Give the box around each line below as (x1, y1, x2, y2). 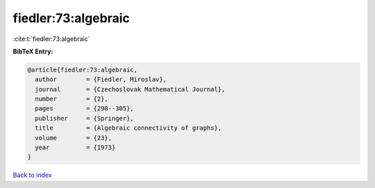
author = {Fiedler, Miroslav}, (35, 76, 167, 83)
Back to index (12, 171, 52, 180)
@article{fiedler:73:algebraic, (27, 66, 138, 74)
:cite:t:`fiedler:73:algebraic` (12, 35, 90, 43)
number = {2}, (35, 95, 109, 103)
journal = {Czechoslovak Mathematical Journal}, (35, 85, 226, 93)
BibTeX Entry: (12, 47, 53, 55)
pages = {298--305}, (35, 105, 135, 112)
